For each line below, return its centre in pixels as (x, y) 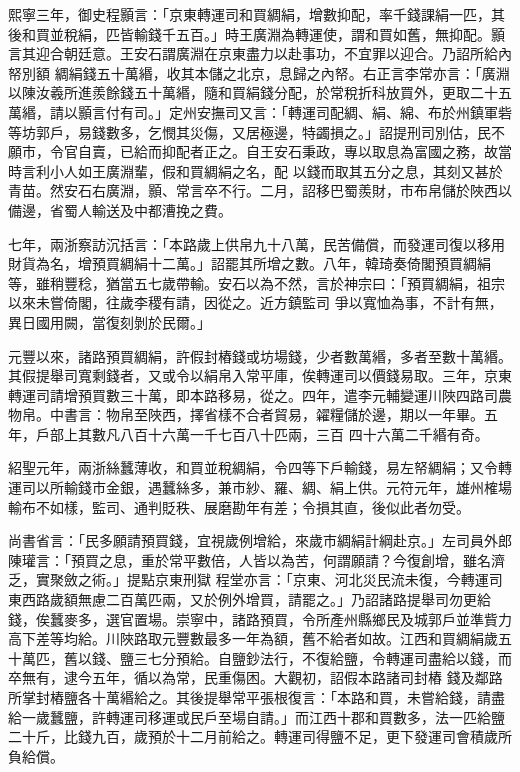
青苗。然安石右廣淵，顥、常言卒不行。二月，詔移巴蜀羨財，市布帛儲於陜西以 (260, 190)
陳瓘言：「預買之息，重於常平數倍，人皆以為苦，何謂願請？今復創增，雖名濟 (256, 559)
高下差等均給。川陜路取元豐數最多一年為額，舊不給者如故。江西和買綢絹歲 (253, 638)
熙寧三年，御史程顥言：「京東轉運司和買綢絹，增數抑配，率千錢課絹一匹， (249, 14)
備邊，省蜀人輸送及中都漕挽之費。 (120, 209)
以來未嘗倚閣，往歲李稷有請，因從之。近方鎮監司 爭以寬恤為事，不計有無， (255, 302)
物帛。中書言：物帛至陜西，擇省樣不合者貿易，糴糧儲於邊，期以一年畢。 (246, 414)
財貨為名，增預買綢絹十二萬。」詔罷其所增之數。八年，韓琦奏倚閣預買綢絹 (249, 263)
